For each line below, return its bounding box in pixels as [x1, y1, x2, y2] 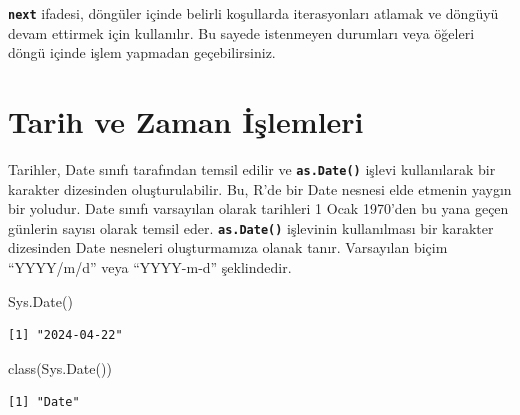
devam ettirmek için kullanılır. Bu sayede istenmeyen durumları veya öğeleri [8, 22, 475, 43]
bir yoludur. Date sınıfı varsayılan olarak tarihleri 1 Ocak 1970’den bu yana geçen [8, 198, 509, 219]
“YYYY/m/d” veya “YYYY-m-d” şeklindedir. [8, 257, 292, 278]
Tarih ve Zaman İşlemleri [8, 101, 364, 142]
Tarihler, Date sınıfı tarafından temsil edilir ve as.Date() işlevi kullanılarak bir [8, 158, 496, 179]
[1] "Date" [8, 395, 80, 410]
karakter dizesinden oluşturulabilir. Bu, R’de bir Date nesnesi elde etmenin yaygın [8, 178, 512, 199]
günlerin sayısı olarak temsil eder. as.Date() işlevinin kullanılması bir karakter [8, 217, 494, 238]
